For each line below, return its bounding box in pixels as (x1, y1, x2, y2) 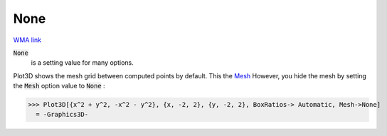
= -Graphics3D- (36, 110, 89, 119)
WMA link (13, 36, 42, 44)
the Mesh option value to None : (13, 82, 106, 90)
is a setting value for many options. (31, 58, 134, 67)
